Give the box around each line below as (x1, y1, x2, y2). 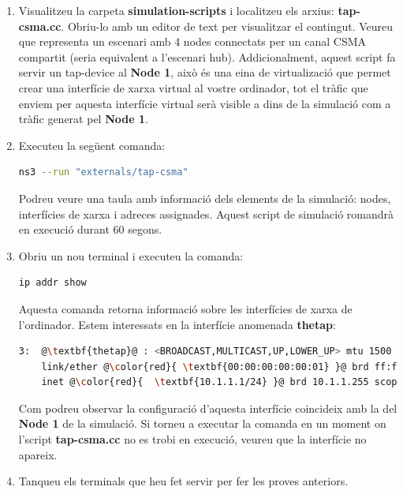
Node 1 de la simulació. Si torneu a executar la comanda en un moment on (18, 415, 386, 432)
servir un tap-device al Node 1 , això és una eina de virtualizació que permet (18, 64, 391, 80)
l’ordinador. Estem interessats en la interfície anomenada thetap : (18, 316, 336, 332)
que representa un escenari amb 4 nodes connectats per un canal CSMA (18, 33, 367, 50)
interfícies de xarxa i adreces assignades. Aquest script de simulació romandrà (18, 205, 394, 222)
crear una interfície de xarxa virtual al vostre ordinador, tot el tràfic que (18, 79, 368, 95)
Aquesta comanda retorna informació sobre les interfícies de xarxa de (18, 300, 353, 316)
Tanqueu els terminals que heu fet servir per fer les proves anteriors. (18, 473, 349, 489)
